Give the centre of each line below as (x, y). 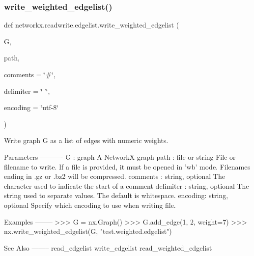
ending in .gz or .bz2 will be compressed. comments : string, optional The (114, 176)
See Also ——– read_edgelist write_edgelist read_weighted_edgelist (108, 247)
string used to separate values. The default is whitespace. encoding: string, (116, 195)
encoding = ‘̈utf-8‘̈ (31, 107)
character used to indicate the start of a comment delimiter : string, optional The (127, 185)
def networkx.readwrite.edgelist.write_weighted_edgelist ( (92, 25)
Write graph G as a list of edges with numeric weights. (86, 140)
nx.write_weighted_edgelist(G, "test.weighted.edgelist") (88, 231)
